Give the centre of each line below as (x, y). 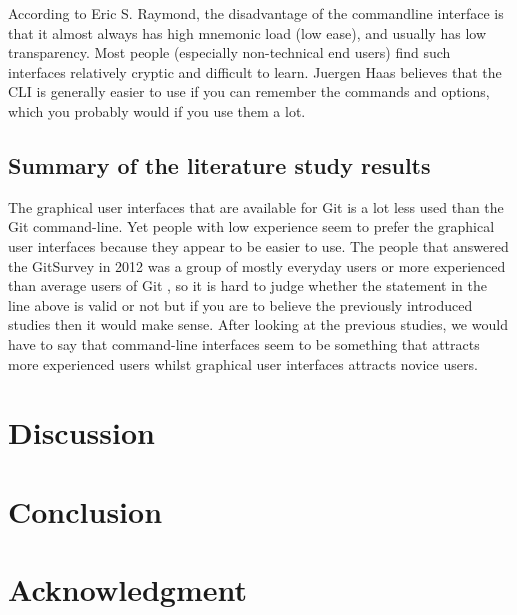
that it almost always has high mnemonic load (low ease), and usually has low (247, 32)
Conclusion (85, 510)
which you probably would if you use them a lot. (157, 110)
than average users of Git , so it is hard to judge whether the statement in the (247, 285)
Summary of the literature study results (219, 164)
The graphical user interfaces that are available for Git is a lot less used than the (256, 206)
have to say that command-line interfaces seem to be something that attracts (244, 343)
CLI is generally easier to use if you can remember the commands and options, (249, 91)
